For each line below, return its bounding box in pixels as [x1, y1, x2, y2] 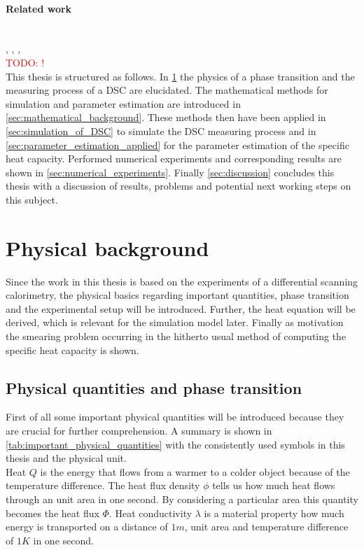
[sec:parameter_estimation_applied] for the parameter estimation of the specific [6, 137, 349, 152]
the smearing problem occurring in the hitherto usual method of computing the [6, 329, 346, 344]
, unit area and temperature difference [184, 519, 349, 534]
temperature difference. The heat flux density [6, 478, 200, 493]
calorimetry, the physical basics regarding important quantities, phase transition [6, 288, 349, 302]
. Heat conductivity [108, 505, 192, 520]
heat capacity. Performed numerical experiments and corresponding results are [6, 151, 342, 166]
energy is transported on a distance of [6, 519, 168, 534]
